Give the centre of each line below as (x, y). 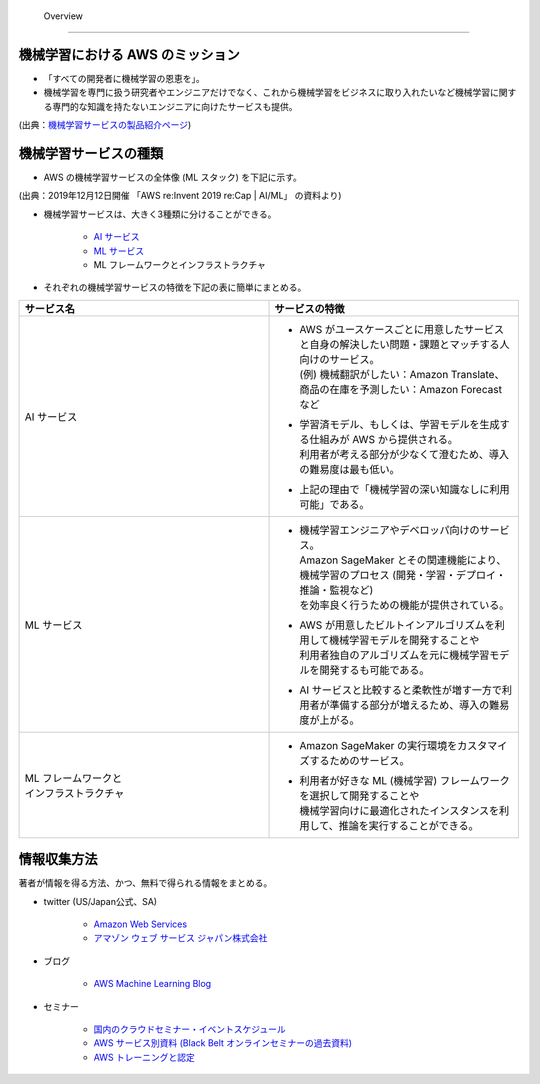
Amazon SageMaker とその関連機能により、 (403, 560)
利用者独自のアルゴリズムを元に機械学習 (394, 655)
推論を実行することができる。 (408, 825)
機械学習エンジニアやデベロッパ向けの (389, 530)
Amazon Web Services (140, 924)
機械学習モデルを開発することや (404, 640)
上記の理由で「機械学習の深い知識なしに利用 (404, 489)
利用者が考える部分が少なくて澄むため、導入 (404, 454)
